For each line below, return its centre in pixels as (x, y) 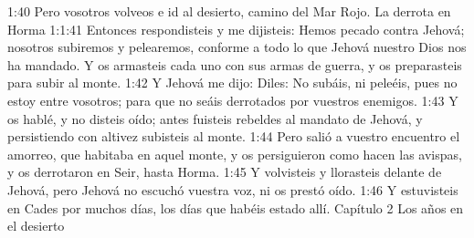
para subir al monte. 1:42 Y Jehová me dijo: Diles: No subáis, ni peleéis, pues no (232, 83)
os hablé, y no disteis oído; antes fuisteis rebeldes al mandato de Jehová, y (215, 118)
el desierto (36, 226)
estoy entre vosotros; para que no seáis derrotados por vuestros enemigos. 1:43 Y (233, 100)
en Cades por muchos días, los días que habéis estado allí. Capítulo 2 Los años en (236, 207)
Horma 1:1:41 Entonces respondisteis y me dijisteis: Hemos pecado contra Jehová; (236, 29)
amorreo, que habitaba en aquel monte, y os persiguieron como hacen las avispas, (235, 154)
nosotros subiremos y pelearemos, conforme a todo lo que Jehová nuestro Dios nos (237, 47)
